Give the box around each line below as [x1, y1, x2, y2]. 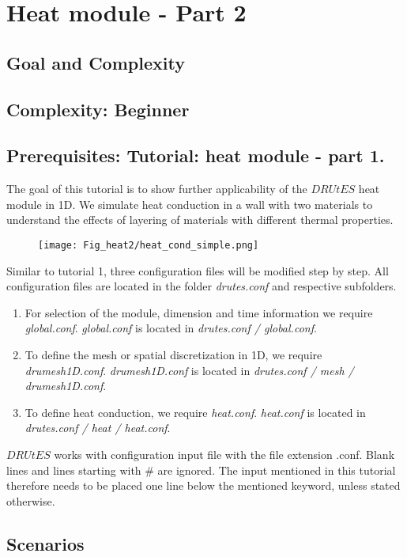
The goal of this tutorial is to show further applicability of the [6, 180, 307, 197]
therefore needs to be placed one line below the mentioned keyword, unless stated [6, 477, 401, 494]
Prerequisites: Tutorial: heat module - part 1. [6, 143, 385, 168]
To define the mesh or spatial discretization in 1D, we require [24, 346, 322, 362]
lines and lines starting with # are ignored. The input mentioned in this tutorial [6, 461, 396, 478]
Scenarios [6, 531, 85, 555]
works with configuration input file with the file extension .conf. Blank [54, 445, 395, 462]
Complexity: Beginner [6, 97, 190, 121]
